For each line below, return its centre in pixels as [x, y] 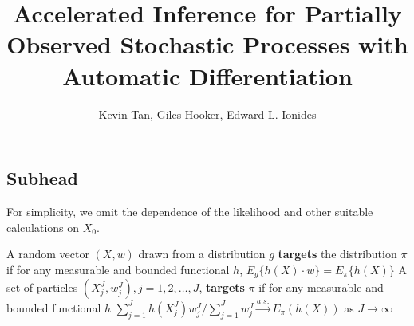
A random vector [48, 254]
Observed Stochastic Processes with [207, 44]
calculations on [43, 227]
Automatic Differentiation [207, 75]
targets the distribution [337, 254]
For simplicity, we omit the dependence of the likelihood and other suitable [190, 211]
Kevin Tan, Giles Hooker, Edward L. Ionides [207, 114]
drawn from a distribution [202, 254]
